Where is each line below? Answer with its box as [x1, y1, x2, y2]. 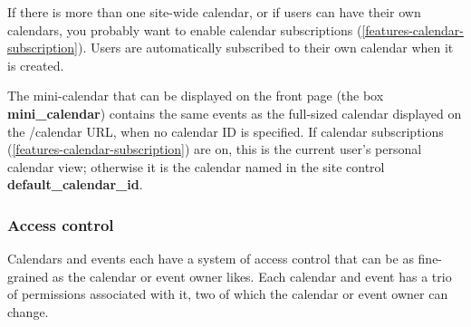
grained [7, 266, 49, 285]
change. [7, 302, 49, 321]
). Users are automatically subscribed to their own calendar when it [78, 38, 454, 57]
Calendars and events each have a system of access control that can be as [7, 249, 414, 268]
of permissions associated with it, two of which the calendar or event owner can [7, 284, 448, 303]
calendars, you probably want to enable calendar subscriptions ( [7, 20, 362, 39]
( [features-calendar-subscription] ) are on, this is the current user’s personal [7, 139, 422, 159]
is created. [7, 55, 64, 74]
